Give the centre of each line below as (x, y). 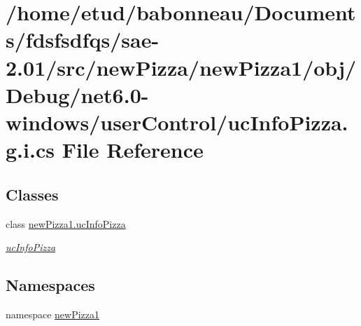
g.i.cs (30, 150)
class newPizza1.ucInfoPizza (66, 223)
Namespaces (50, 285)
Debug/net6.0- (77, 94)
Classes (32, 194)
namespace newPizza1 (53, 314)
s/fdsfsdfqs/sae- (83, 40)
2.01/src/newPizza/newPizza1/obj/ (181, 67)
